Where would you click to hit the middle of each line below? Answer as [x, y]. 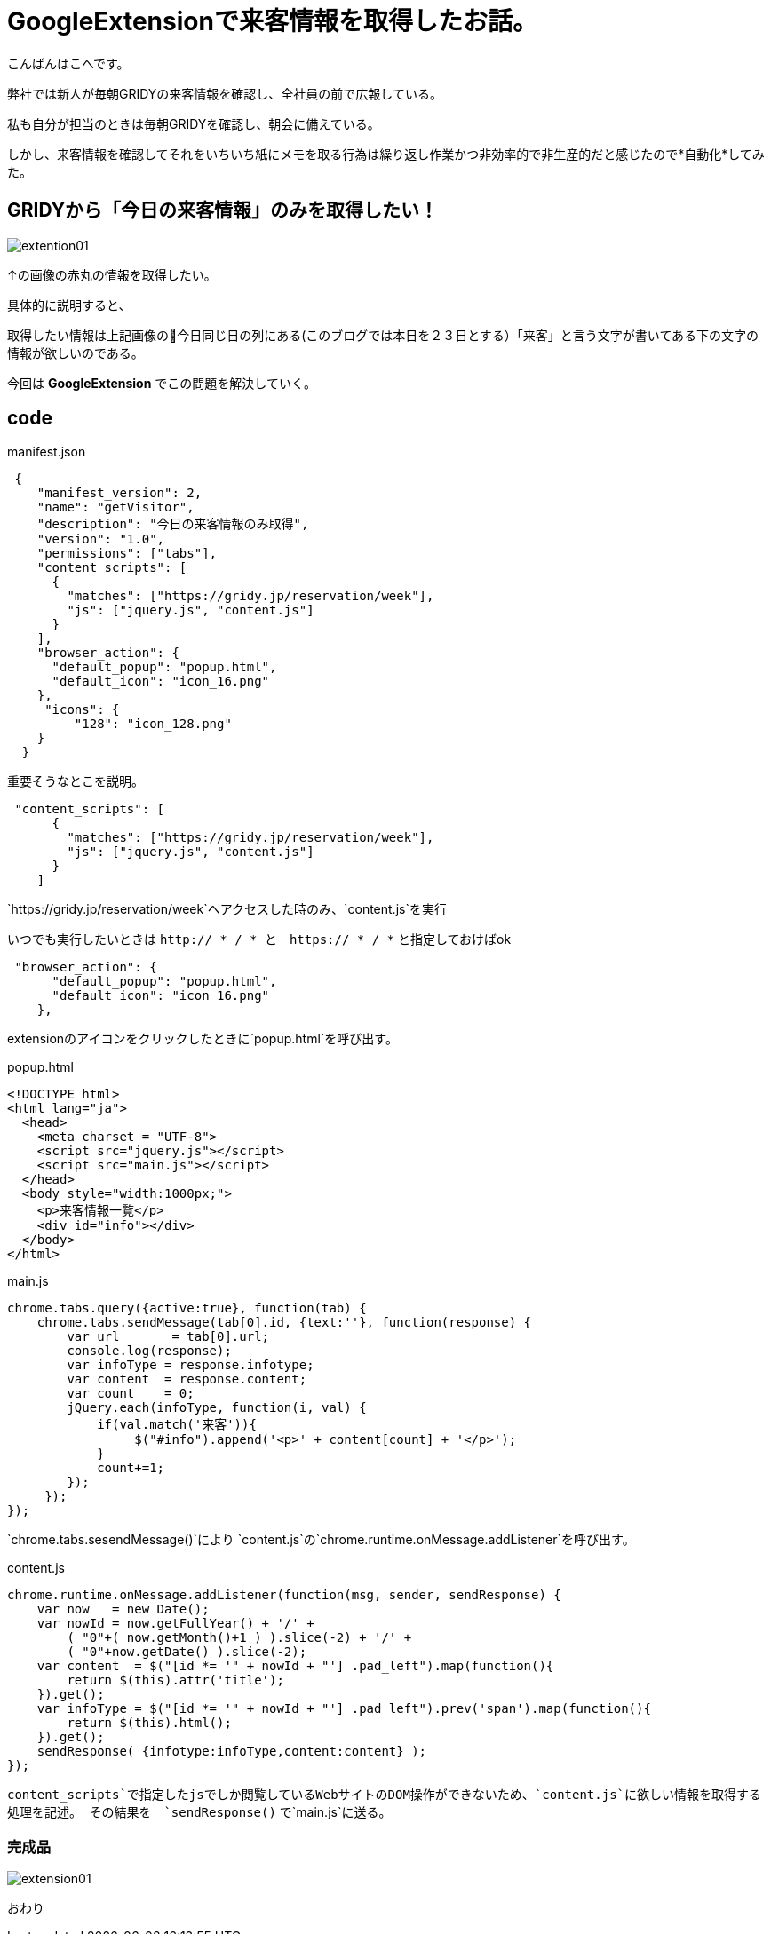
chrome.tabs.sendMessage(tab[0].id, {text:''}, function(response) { [284, 1323]
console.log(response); [149, 1351]
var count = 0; [131, 1394]
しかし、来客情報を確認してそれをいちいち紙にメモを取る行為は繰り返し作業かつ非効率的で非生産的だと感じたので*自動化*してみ [386, 154]
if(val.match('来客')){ [177, 1425]
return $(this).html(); [149, 1723]
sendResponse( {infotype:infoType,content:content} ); [232, 1752]
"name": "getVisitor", [115, 507]
